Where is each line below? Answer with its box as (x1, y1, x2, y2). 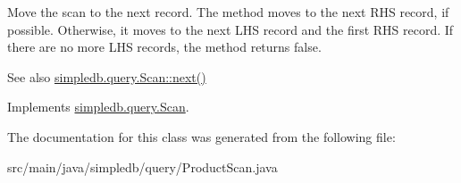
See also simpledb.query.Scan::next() (7, 67, 206, 86)
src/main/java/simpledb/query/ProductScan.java (7, 157, 278, 176)
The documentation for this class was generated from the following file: (7, 127, 396, 146)
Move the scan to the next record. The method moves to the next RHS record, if (7, 3, 449, 21)
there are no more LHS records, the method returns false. (7, 37, 322, 56)
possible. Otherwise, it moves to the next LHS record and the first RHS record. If (7, 20, 454, 38)
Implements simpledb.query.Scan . (7, 97, 189, 116)
